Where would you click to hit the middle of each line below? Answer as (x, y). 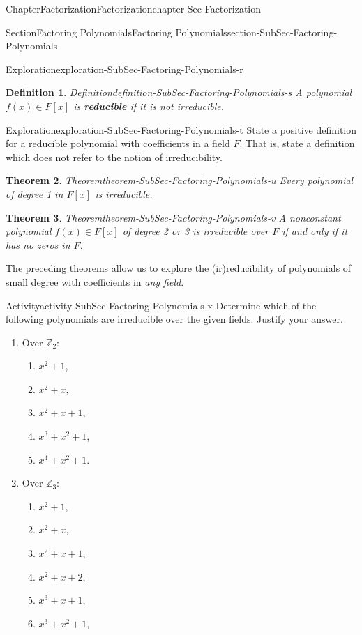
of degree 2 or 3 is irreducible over (196, 231)
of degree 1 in (35, 193)
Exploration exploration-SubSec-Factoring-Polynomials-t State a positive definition (181, 129)
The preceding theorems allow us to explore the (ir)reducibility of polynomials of (179, 268)
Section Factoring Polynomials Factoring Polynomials (116, 32)
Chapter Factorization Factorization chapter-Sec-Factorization (134, 8)
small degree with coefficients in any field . (95, 281)
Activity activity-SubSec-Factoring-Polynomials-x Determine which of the (161, 305)
